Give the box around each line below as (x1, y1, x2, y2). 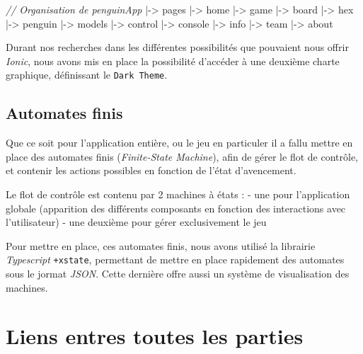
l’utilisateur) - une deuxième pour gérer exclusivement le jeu (6, 215, 267, 229)
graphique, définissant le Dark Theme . (6, 67, 168, 82)
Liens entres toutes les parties (6, 321, 304, 350)
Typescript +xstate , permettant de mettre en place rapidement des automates (6, 252, 345, 267)
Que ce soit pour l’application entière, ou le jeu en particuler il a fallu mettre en (6, 135, 353, 150)
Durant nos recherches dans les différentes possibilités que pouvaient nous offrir (6, 40, 349, 55)
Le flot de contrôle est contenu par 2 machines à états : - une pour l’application (6, 187, 350, 202)
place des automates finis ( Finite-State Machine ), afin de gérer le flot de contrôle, (6, 149, 358, 164)
